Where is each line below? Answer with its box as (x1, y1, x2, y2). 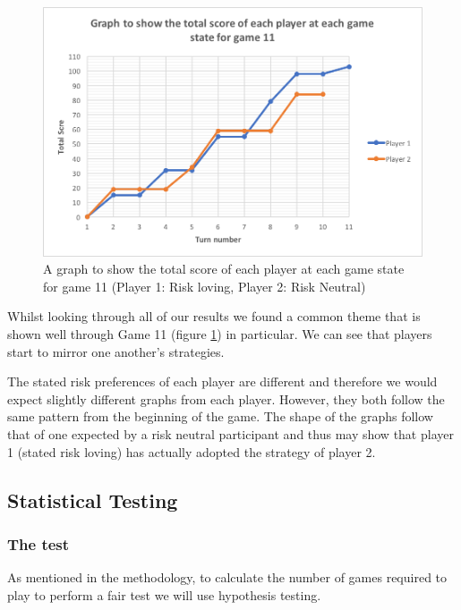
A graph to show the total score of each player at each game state (43, 259, 405, 278)
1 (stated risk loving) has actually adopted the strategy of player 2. (7, 442, 376, 461)
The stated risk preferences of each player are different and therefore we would (7, 372, 438, 391)
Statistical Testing (7, 486, 178, 513)
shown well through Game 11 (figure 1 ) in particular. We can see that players (7, 324, 432, 343)
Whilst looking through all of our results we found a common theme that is (7, 307, 421, 326)
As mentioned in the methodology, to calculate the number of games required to (7, 568, 448, 587)
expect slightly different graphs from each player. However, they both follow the (7, 389, 445, 408)
